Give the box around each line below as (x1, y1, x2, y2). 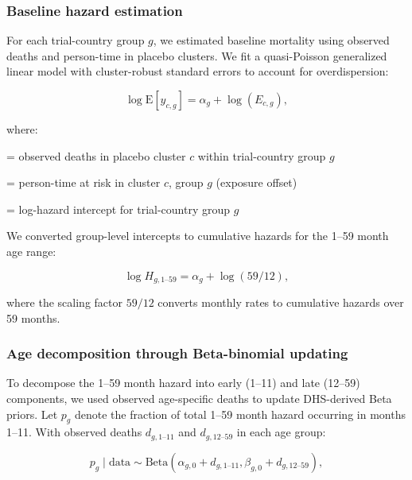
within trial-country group (197, 147, 326, 164)
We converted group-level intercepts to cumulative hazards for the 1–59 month (6, 227, 389, 244)
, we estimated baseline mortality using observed (153, 32, 390, 48)
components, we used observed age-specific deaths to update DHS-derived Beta (6, 390, 392, 407)
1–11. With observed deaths (6, 424, 142, 440)
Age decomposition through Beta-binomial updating (6, 343, 348, 363)
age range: (6, 242, 56, 259)
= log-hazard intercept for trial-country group (6, 200, 231, 217)
